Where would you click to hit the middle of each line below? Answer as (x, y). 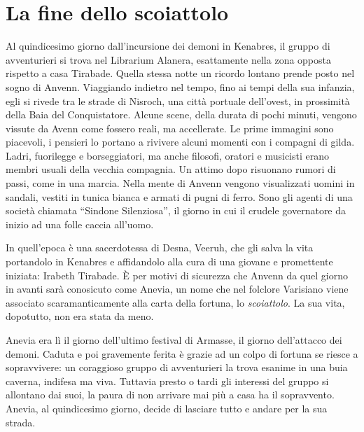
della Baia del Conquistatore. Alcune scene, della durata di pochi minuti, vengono (181, 114)
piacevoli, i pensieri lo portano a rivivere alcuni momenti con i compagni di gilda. (180, 142)
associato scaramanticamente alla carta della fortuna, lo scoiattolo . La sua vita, (175, 302)
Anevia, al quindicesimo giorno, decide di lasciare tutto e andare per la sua (167, 408)
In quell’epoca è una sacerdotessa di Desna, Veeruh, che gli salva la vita (160, 248)
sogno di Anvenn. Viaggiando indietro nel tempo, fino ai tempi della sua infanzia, (180, 86)
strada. (21, 422)
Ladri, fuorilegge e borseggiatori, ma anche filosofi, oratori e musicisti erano (167, 155)
